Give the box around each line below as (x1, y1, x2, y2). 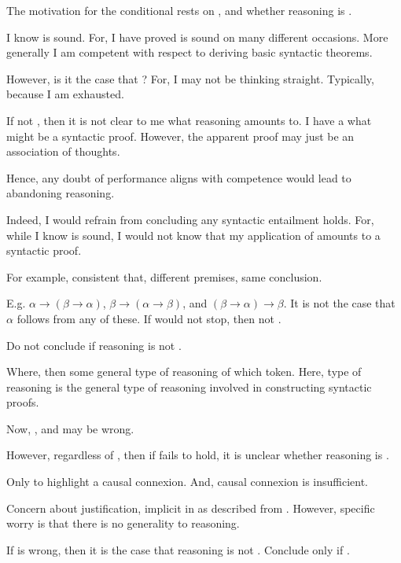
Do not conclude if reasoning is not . (6, 337, 182, 353)
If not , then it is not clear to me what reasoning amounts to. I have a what (6, 112, 372, 128)
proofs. (6, 394, 39, 410)
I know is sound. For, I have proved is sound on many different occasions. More (6, 28, 388, 45)
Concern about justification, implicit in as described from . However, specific (6, 499, 375, 516)
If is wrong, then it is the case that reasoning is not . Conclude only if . (6, 541, 350, 557)
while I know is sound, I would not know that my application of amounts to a (6, 226, 381, 243)
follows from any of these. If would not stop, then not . (17, 310, 281, 326)
